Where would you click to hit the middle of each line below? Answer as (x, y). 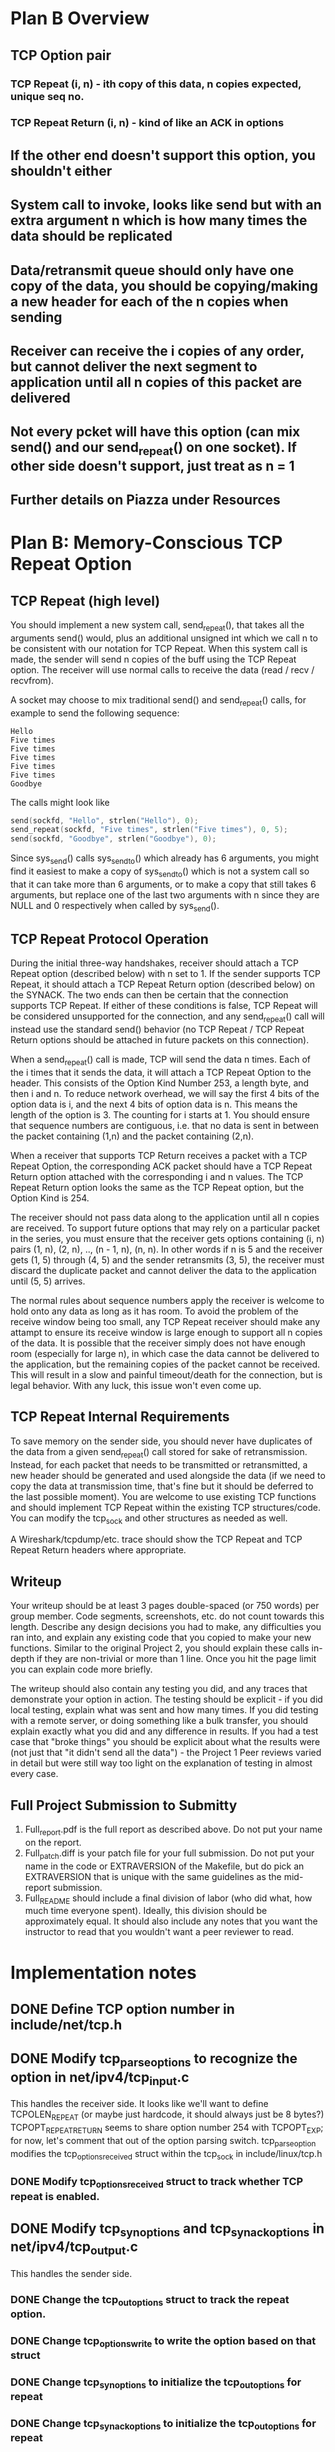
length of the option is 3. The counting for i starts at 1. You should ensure (160, 1114)
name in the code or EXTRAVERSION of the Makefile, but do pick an (164, 1866)
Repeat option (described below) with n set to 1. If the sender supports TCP (165, 974)
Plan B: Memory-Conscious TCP (146, 543)
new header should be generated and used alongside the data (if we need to (168, 1475)
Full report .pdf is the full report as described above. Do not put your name (173, 1830)
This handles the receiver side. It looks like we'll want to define (139, 2104)
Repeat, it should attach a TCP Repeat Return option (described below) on (162, 984)
